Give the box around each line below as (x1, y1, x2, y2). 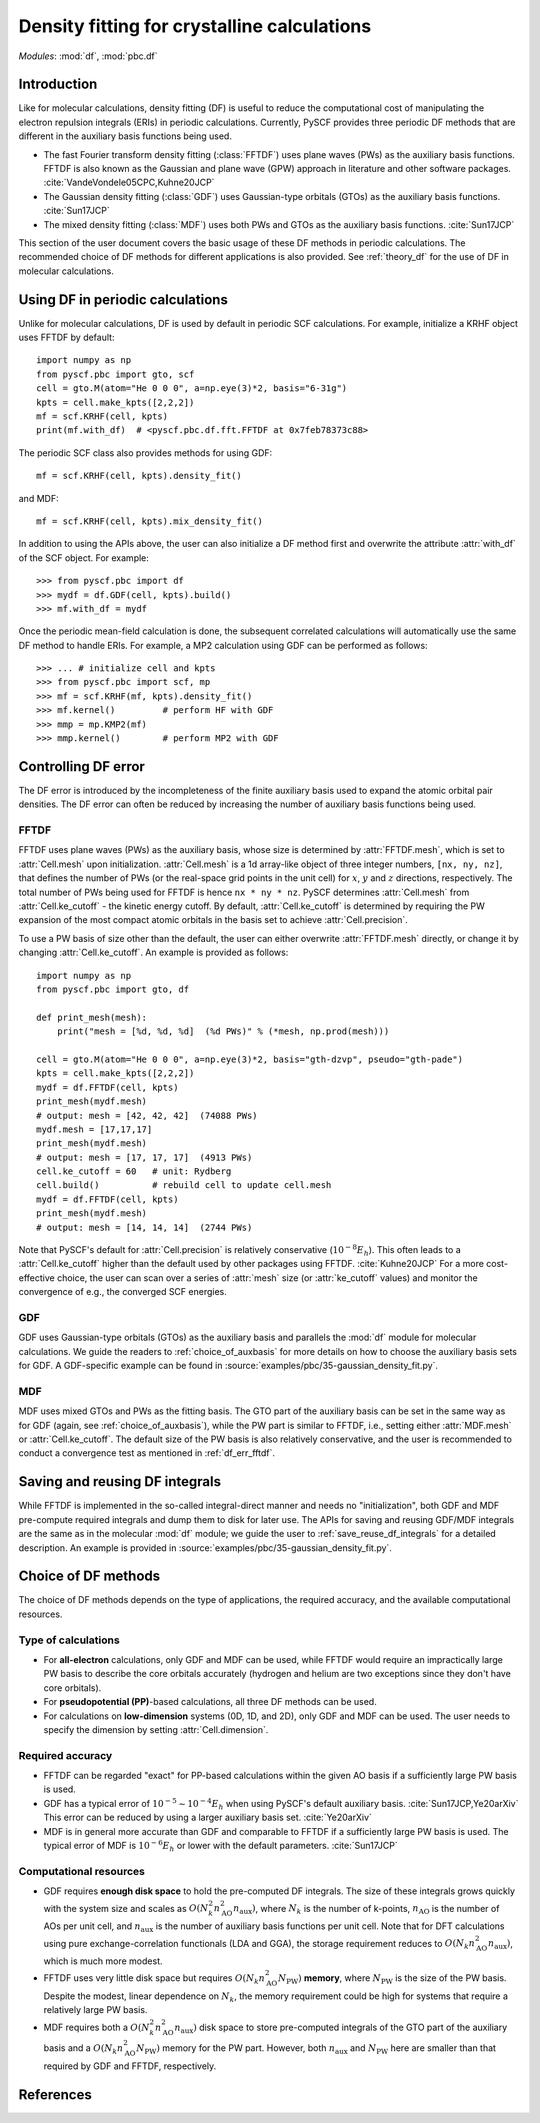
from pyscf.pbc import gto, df (36, 983, 190, 995)
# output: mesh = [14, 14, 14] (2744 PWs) (36, 1221, 253, 1233)
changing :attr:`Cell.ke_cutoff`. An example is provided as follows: (18, 946, 289, 959)
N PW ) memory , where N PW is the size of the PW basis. (278, 1972, 507, 1987)
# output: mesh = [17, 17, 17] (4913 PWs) (36, 1151, 253, 1163)
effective (18, 1271, 55, 1284)
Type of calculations (18, 1633, 120, 1647)
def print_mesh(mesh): (36, 1011, 148, 1023)
